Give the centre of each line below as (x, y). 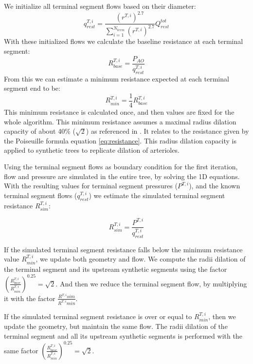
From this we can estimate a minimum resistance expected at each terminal (117, 78)
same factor (21, 350)
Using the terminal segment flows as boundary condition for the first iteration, (121, 167)
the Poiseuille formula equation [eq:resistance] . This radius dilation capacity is (120, 140)
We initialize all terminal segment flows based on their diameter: (100, 6)
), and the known (215, 186)
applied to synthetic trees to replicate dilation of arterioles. (92, 150)
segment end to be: (32, 88)
